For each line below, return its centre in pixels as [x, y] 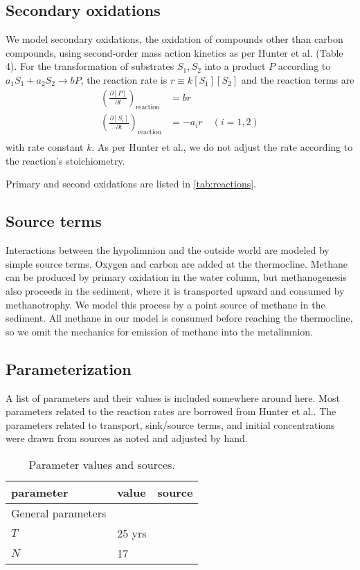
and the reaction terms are [298, 79]
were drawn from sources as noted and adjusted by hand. [127, 438]
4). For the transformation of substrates [90, 66]
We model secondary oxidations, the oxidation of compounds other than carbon [174, 39]
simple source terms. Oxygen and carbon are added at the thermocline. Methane [177, 263]
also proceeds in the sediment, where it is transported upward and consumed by [175, 291]
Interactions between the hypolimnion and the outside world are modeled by [168, 250]
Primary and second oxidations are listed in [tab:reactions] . [131, 184]
